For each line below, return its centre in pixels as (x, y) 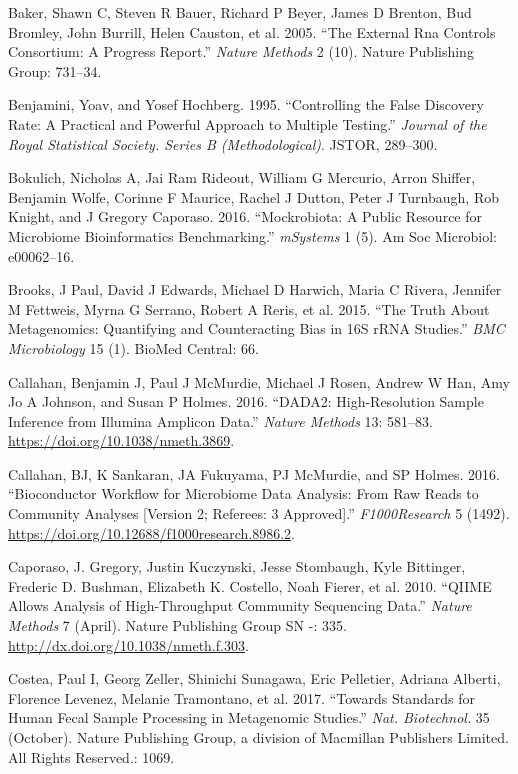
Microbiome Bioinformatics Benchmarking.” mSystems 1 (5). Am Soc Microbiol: (252, 235)
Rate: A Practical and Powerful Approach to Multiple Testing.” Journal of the (247, 123)
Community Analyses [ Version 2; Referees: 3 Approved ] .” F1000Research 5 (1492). (259, 513)
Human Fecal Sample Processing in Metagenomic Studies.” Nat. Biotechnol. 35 (249, 717)
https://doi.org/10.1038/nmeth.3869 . (121, 440)
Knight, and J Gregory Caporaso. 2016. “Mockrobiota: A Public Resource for (245, 216)
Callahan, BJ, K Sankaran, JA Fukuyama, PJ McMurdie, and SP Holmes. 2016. (254, 473)
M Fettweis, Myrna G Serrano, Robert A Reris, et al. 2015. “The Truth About (249, 308)
